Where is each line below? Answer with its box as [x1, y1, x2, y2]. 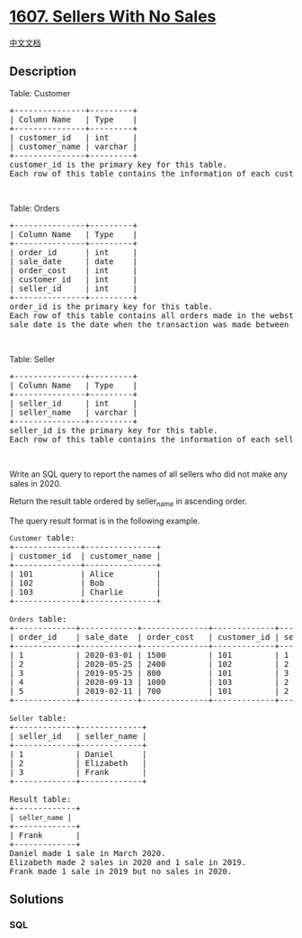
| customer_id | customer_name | [9, 551, 162, 560]
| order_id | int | [9, 247, 138, 258]
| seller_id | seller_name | [9, 731, 147, 741]
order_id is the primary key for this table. [9, 301, 214, 312]
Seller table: [9, 713, 67, 723]
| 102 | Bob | [9, 578, 162, 587]
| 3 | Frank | [9, 767, 147, 777]
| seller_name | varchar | [9, 407, 138, 417]
